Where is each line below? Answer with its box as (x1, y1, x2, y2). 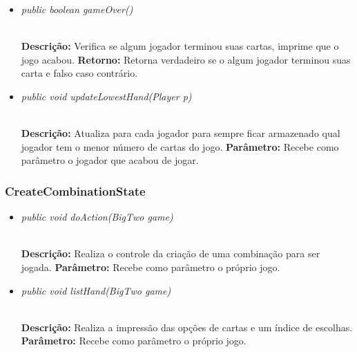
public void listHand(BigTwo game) (21, 283, 171, 297)
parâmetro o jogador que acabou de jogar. (21, 153, 199, 167)
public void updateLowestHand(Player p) (21, 89, 192, 103)
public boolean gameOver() (21, 2, 133, 16)
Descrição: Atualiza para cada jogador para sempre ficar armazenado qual (21, 126, 340, 140)
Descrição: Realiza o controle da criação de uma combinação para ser (21, 246, 320, 261)
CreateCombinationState (5, 182, 146, 199)
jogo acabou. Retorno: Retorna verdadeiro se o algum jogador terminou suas (21, 52, 351, 66)
